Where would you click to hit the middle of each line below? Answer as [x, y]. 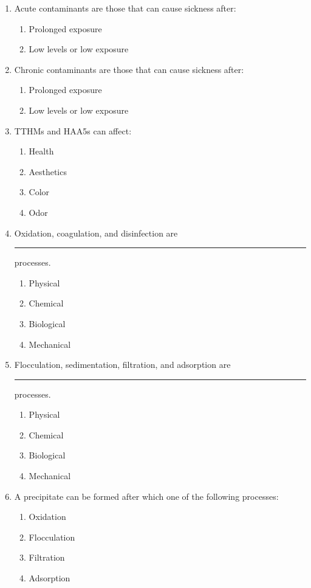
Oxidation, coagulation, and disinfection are [96, 233]
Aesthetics [48, 171]
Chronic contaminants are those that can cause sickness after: [129, 69]
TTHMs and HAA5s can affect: [73, 130]
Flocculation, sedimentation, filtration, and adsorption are [122, 365]
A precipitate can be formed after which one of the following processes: [146, 496]
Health [41, 151]
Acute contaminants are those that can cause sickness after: [125, 8]
